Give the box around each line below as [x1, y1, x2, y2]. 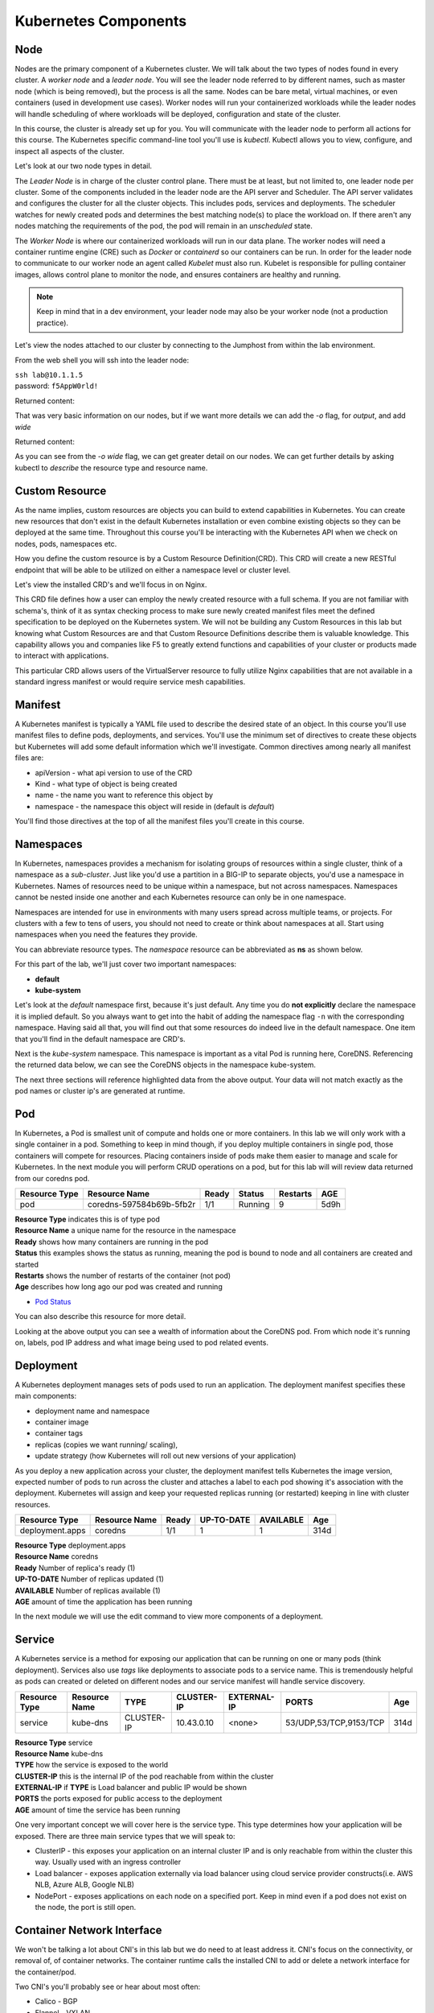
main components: [14, 1391, 76, 1401]
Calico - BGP [35, 1997, 78, 2007]
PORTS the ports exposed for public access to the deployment [14, 1794, 223, 1804]
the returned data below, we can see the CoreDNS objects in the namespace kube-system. [14, 1060, 317, 1070]
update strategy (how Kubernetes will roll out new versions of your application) [35, 1451, 297, 1461]
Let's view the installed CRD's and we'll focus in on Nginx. [14, 580, 207, 589]
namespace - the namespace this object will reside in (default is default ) [35, 801, 275, 811]
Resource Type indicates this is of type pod [14, 1214, 161, 1224]
